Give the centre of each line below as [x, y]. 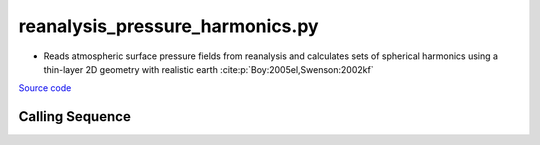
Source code [45, 88]
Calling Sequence [75, 116]
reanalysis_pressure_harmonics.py [168, 26]
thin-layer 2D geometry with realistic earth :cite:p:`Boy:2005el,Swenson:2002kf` [208, 69]
